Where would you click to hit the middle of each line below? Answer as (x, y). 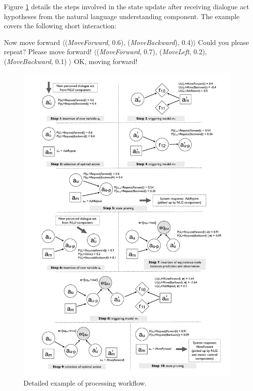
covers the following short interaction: (60, 26)
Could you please (223, 42)
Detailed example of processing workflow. (85, 383)
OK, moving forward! (106, 61)
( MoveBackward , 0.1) (35, 61)
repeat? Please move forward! (48, 52)
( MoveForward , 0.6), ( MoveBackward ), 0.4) (129, 42)
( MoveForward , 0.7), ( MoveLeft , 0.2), (152, 52)
